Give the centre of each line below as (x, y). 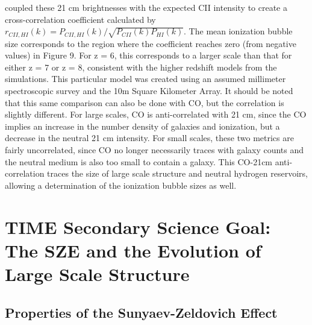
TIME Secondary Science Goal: (138, 226)
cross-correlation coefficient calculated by (80, 19)
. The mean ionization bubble (238, 31)
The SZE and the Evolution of (133, 250)
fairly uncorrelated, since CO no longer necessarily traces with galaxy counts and (154, 149)
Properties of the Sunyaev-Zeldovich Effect (141, 312)
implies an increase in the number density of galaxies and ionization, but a (142, 126)
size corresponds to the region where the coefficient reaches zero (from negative (151, 43)
